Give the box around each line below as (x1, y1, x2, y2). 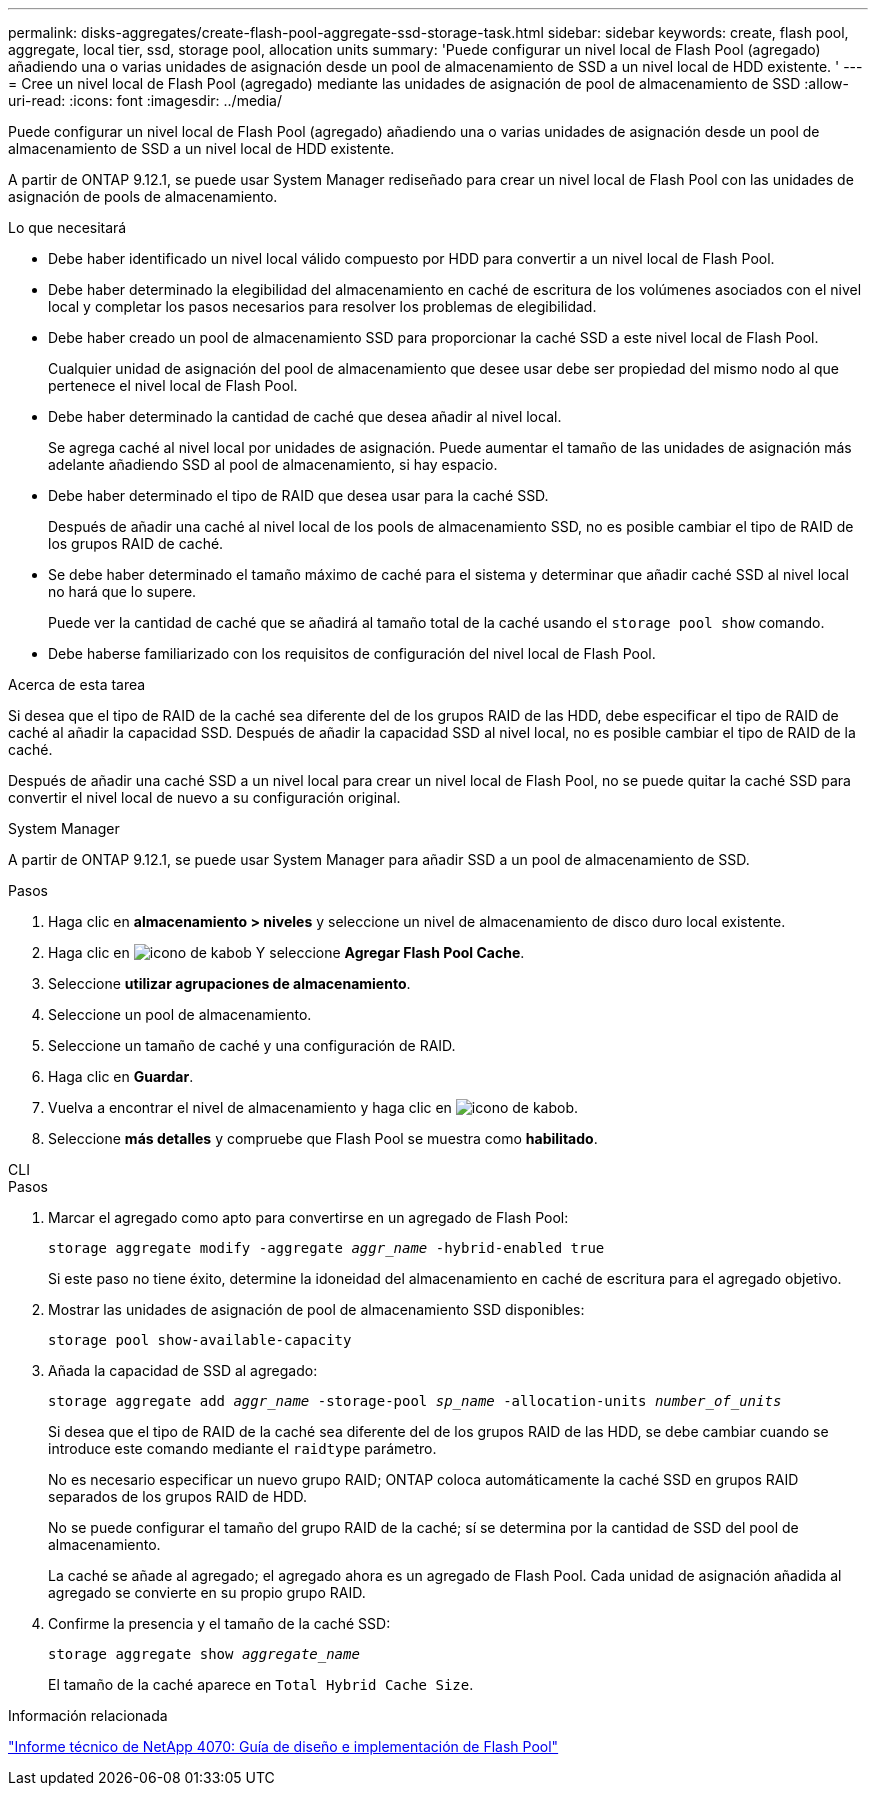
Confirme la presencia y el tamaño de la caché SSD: (48, 1615, 391, 1632)
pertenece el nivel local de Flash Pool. (48, 377, 298, 394)
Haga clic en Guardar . (48, 1068, 194, 1085)
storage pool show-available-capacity (48, 1332, 352, 1348)
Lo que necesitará (8, 219, 127, 236)
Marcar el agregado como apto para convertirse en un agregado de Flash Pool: (48, 1209, 569, 1226)
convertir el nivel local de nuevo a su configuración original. (8, 789, 401, 806)
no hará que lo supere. (48, 583, 197, 600)
